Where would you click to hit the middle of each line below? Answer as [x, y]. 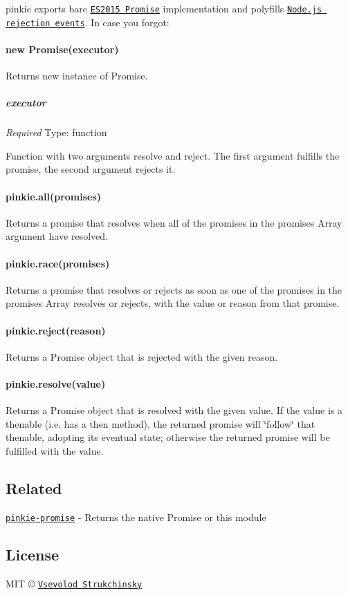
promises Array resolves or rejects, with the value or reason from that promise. [173, 303]
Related [34, 488]
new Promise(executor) [62, 49]
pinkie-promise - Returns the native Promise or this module [136, 517]
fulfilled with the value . [55, 450]
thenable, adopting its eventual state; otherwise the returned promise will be [168, 437]
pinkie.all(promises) [54, 196]
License [33, 554]
